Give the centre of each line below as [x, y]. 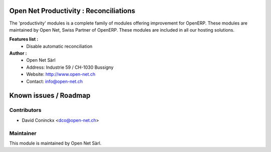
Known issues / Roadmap [50, 96]
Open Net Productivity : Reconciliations [72, 11]
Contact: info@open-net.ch [54, 81]
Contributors [25, 110]
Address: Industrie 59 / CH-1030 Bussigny [70, 67]
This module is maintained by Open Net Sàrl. [55, 143]
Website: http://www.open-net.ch [61, 74]
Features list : [24, 39]
